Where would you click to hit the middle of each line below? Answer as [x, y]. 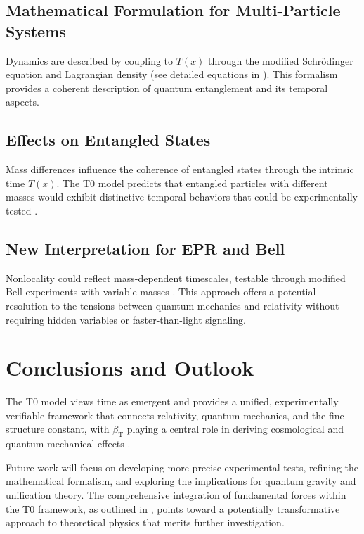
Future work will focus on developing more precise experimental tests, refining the [182, 467]
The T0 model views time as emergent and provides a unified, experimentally [172, 401]
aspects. [22, 102]
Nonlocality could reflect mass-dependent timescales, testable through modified [176, 278]
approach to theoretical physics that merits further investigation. [145, 522]
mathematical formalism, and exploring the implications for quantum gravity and [181, 481]
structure [25, 429]
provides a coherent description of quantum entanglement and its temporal [167, 88]
